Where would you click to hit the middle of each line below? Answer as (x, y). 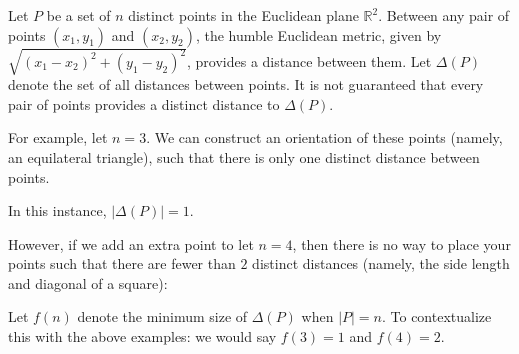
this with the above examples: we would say (142, 336)
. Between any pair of (444, 15)
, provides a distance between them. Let (309, 60)
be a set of (78, 15)
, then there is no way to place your (401, 243)
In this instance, (57, 210)
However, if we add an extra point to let (131, 243)
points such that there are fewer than (122, 263)
